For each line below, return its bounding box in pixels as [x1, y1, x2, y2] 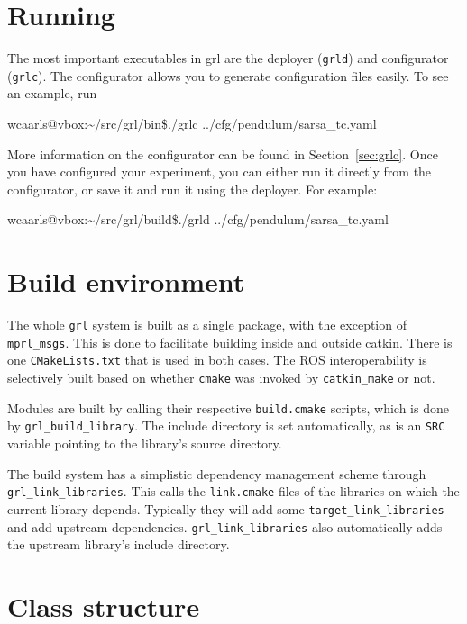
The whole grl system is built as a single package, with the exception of [7, 315, 407, 334]
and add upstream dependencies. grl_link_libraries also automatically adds [7, 517, 443, 536]
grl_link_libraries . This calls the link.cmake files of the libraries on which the [7, 482, 460, 501]
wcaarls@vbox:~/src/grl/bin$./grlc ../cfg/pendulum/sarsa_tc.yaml [7, 114, 377, 133]
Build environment [7, 263, 245, 300]
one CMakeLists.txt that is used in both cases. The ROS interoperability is [7, 350, 427, 369]
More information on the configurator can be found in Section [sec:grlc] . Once [7, 144, 438, 163]
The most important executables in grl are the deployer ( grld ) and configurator [7, 49, 449, 68]
